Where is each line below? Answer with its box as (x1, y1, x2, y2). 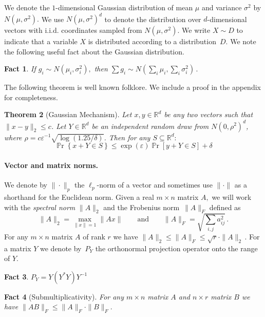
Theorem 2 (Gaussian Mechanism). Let (4, 109, 132, 120)
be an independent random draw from (91, 120, 209, 131)
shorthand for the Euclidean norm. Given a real (4, 191, 154, 202)
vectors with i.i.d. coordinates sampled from (4, 25, 142, 35)
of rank (83, 231, 105, 241)
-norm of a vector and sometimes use (97, 179, 213, 190)
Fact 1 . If (4, 63, 36, 74)
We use (41, 13, 64, 24)
